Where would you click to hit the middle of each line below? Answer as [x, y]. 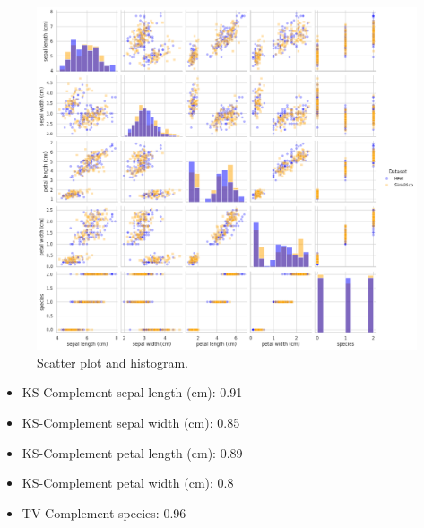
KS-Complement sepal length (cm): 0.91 [132, 392]
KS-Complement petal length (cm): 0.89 [132, 452]
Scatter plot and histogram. [112, 362]
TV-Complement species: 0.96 [104, 512]
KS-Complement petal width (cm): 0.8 [128, 483]
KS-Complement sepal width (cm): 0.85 [131, 422]
